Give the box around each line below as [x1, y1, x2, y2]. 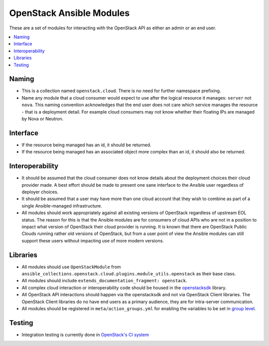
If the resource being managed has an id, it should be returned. [21, 142, 151, 148]
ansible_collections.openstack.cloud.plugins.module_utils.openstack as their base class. [21, 270, 236, 276]
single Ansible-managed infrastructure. [21, 203, 102, 209]
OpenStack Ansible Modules [9, 7, 130, 18]
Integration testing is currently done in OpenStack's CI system [21, 332, 149, 338]
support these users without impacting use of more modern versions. [21, 237, 164, 243]
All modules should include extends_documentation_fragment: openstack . [21, 278, 187, 284]
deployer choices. [21, 189, 59, 195]
